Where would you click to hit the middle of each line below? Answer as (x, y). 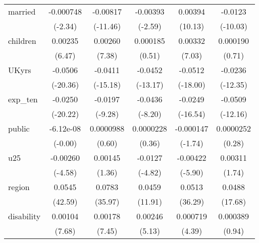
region (19, 187)
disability (24, 216)
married (22, 11)
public (19, 128)
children (22, 41)
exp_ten (23, 99)
